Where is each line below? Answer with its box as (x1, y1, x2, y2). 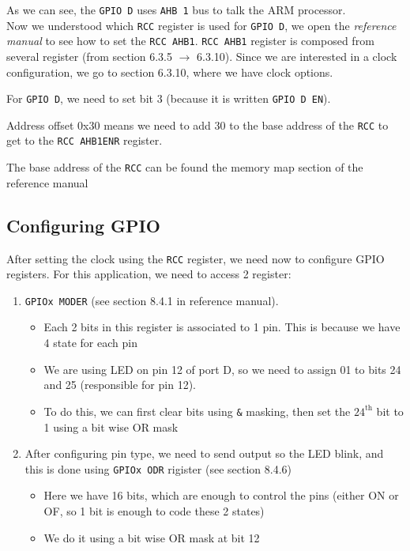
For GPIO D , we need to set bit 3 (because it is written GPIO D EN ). (6, 90, 331, 107)
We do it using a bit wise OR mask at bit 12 (43, 529, 260, 545)
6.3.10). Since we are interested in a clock (197, 47, 397, 64)
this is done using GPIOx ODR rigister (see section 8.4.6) (24, 460, 292, 477)
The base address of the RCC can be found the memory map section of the (6, 159, 363, 175)
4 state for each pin (43, 334, 137, 351)
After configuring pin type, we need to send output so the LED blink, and (24, 445, 384, 462)
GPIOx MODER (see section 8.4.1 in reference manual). (24, 292, 279, 308)
